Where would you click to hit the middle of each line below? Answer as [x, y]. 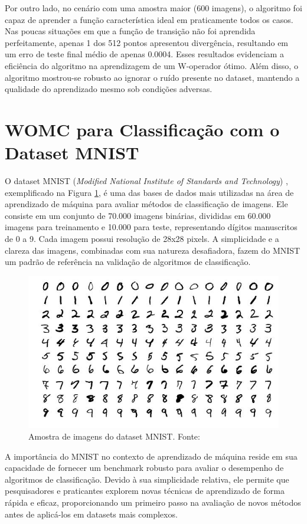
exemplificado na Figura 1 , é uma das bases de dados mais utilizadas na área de [149, 192]
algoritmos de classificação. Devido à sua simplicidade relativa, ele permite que [147, 479]
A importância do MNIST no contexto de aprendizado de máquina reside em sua [151, 456]
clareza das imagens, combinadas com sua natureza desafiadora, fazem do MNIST [153, 250]
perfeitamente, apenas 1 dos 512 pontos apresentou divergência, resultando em [147, 42]
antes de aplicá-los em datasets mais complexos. [91, 514]
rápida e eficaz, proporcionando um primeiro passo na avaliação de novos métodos [153, 502]
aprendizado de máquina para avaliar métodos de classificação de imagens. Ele [146, 204]
